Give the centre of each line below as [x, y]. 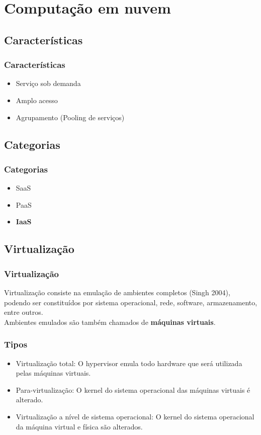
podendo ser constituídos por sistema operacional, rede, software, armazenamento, [131, 302]
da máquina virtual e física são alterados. [79, 426]
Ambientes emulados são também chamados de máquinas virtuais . [110, 322]
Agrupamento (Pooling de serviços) [70, 117]
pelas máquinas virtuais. [53, 373]
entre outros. [24, 312]
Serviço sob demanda [48, 83]
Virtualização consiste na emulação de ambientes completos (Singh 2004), [117, 292]
